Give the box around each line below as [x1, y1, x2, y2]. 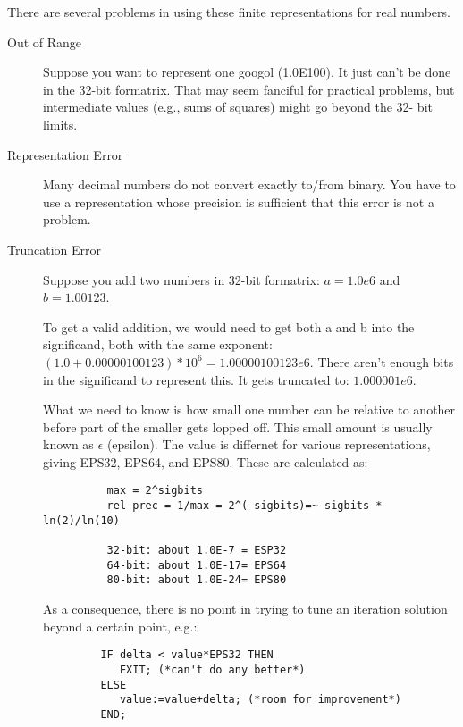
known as [43, 435, 94, 454]
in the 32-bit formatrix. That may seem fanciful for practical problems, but [43, 79, 455, 98]
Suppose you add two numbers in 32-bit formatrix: [43, 270, 320, 288]
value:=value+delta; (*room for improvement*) [119, 693, 401, 706]
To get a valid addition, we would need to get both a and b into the [43, 317, 415, 336]
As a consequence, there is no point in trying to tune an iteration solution [43, 599, 448, 618]
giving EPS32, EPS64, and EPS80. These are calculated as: [43, 452, 368, 471]
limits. [43, 114, 78, 133]
